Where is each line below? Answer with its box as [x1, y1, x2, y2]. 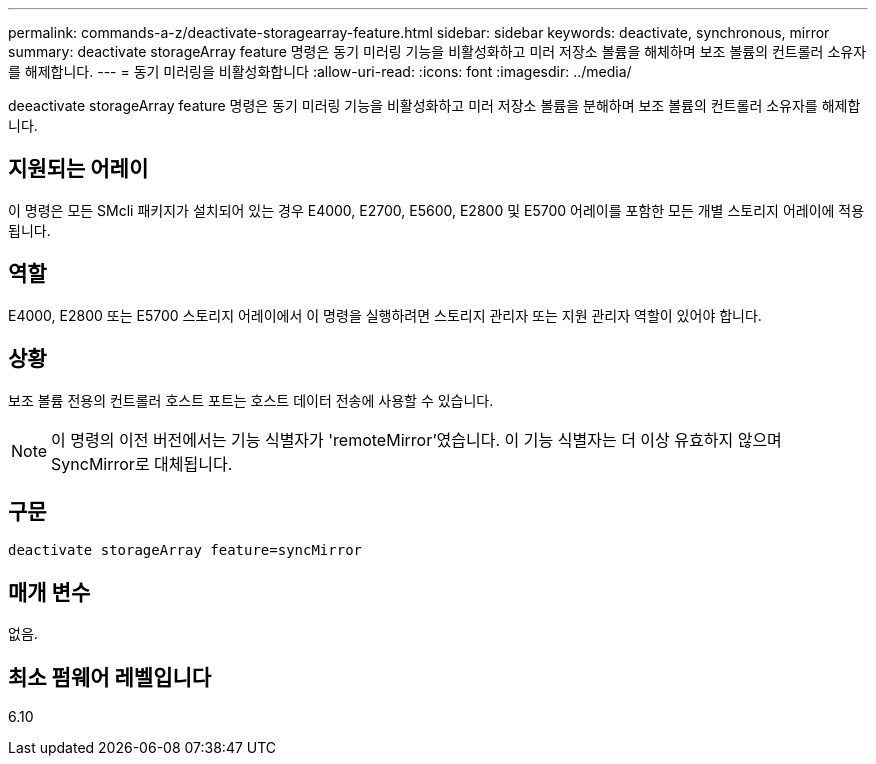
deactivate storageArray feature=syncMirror [8, 542, 363, 559]
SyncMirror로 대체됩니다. [51, 453, 233, 474]
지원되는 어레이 [8, 156, 149, 182]
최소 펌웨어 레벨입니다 [8, 664, 212, 690]
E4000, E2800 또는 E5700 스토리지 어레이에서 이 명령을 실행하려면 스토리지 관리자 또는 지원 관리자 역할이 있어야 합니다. [8, 306, 762, 324]
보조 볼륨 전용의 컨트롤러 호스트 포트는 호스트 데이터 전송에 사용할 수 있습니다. [8, 391, 494, 409]
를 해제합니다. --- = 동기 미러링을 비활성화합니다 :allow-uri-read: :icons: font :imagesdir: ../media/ [8, 63, 632, 80]
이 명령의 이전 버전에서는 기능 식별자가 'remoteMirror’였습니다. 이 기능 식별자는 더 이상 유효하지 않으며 [51, 429, 782, 450]
